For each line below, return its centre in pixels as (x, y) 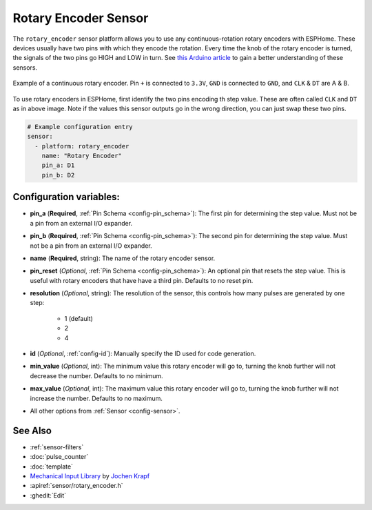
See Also (32, 430)
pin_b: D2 (58, 175)
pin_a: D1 (58, 165)
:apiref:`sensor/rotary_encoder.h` (76, 486)
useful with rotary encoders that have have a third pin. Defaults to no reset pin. (142, 280)
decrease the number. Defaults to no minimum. (96, 375)
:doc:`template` (52, 467)
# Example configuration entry (80, 127)
